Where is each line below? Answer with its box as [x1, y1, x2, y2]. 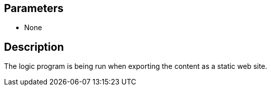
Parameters [4, 2, 63, 15]
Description [4, 40, 64, 53]
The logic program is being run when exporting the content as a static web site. [4, 62, 267, 71]
